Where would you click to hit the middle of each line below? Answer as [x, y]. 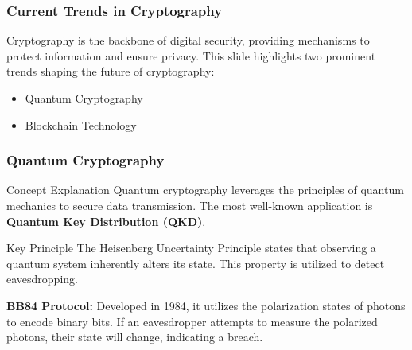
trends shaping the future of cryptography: [111, 71]
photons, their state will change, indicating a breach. [135, 337]
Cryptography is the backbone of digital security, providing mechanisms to [188, 40]
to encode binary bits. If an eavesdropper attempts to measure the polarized [192, 321]
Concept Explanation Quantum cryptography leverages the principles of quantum [205, 190]
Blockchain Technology [81, 124]
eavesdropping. [42, 279]
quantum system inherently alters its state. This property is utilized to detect [196, 263]
